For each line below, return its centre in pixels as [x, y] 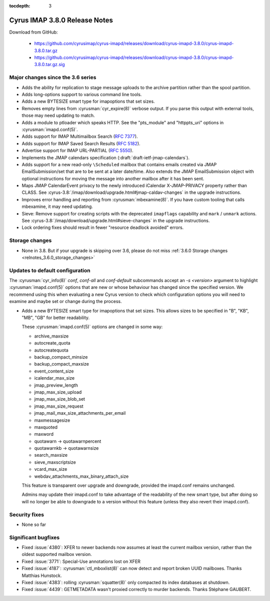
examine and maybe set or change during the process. [65, 302]
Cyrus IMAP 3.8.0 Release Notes [61, 20]
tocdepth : [20, 6]
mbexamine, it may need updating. [57, 207]
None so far [34, 524]
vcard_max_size [51, 469]
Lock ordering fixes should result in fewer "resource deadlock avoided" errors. [103, 227]
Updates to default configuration [50, 270]
